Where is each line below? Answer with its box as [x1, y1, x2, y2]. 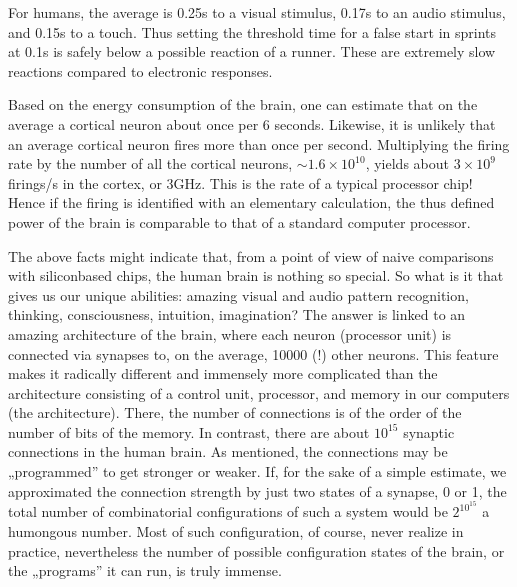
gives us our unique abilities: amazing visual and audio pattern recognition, [8, 284, 469, 305]
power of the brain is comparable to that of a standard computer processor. [8, 211, 471, 232]
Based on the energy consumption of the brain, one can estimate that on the [8, 94, 478, 115]
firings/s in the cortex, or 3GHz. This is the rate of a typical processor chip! [8, 172, 473, 193]
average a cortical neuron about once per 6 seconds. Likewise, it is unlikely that [8, 113, 496, 134]
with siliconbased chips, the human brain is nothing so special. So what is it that [8, 265, 504, 286]
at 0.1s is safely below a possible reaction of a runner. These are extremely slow [8, 41, 496, 62]
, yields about [365, 153, 449, 174]
